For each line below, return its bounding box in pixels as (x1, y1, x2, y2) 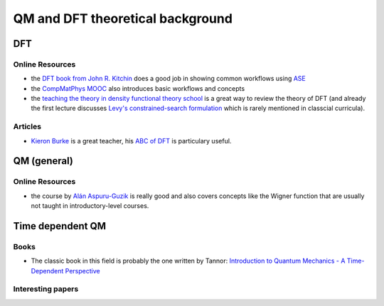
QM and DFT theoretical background (13, 11, 233, 26)
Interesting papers (13, 284, 79, 294)
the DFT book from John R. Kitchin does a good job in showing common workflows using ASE (31, 75, 306, 83)
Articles (13, 121, 42, 131)
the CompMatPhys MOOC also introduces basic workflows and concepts (31, 84, 245, 92)
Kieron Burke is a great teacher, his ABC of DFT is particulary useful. (31, 136, 232, 145)
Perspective (65, 266, 100, 275)
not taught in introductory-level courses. (31, 202, 149, 210)
